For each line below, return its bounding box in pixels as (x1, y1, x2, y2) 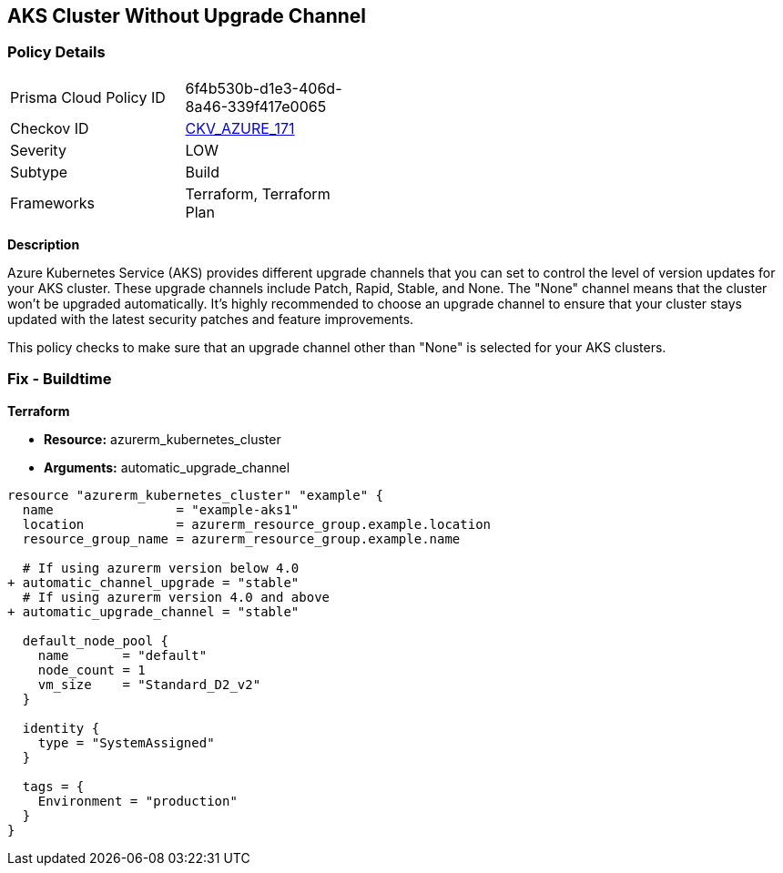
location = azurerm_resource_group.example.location (22, 516, 492, 532)
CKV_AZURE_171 (185, 118, 295, 137)
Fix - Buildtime (7, 370, 112, 389)
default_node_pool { (22, 633, 169, 648)
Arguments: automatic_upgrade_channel (44, 459, 290, 475)
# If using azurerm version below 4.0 (22, 560, 300, 575)
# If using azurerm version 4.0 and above (22, 589, 330, 604)
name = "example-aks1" (22, 502, 300, 517)
